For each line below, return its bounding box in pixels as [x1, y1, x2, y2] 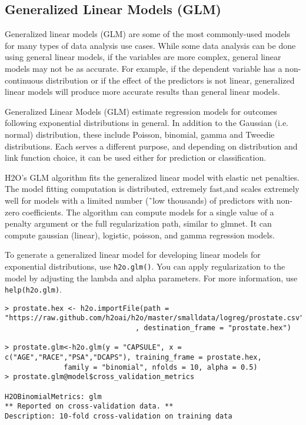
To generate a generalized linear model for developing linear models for [5, 248, 261, 261]
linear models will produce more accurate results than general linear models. [5, 85, 280, 98]
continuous [5, 74, 44, 86]
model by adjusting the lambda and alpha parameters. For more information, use [5, 271, 298, 284]
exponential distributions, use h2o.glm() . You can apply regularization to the [5, 260, 285, 272]
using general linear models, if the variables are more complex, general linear [5, 51, 281, 63]
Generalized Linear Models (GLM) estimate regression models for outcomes [5, 105, 277, 117]
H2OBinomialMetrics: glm [5, 392, 102, 401]
